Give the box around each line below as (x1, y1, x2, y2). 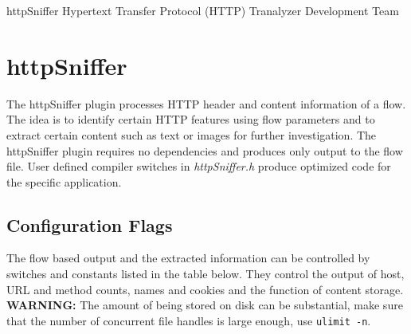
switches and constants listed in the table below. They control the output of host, (6, 265, 405, 282)
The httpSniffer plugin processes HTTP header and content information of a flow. (6, 95, 406, 112)
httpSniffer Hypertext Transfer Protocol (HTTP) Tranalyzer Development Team (6, 2, 399, 18)
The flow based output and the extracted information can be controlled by (6, 250, 370, 266)
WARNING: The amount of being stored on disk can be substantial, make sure (6, 297, 403, 313)
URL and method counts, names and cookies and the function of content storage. (6, 281, 404, 297)
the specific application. (6, 173, 122, 190)
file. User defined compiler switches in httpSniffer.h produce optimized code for (6, 158, 391, 175)
